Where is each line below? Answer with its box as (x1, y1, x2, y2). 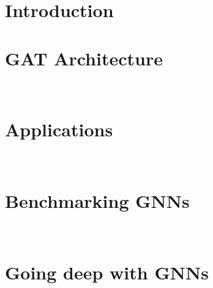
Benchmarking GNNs (5, 188, 190, 213)
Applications (5, 117, 113, 142)
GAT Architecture (5, 45, 163, 70)
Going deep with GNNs (5, 259, 209, 284)
